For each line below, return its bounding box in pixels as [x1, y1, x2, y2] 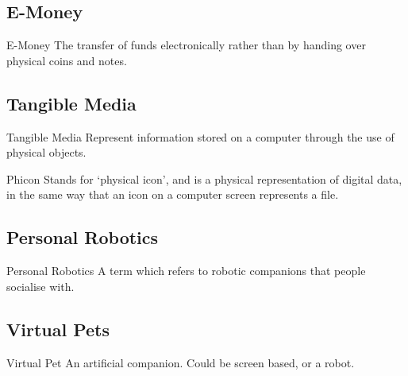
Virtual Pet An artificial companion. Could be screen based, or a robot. [6, 354, 355, 370]
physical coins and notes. [6, 52, 127, 68]
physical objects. [6, 144, 87, 161]
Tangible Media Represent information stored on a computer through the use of [6, 128, 395, 145]
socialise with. [6, 277, 75, 294]
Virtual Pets [6, 316, 110, 341]
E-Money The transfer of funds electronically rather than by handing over [6, 37, 366, 53]
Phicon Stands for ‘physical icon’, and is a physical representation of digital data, [6, 170, 402, 187]
